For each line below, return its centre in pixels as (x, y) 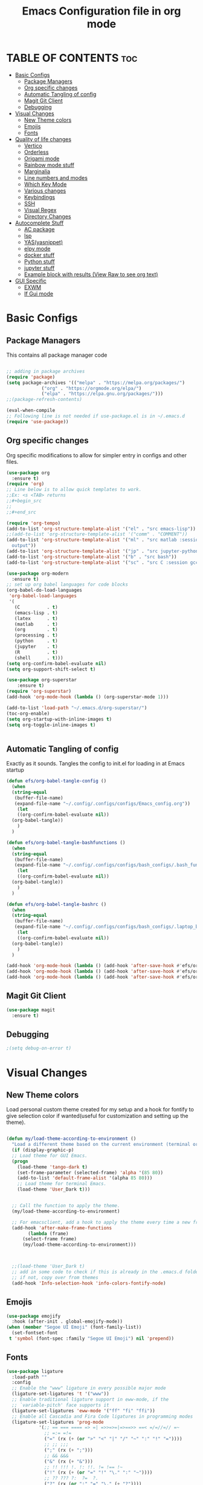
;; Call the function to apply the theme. (66, 1206)
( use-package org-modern (37, 574)
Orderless (36, 152)
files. (12, 461)
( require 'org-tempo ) (34, 523)
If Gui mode (38, 293)
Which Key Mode (45, 184)
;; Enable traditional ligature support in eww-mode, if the (90, 1400)
